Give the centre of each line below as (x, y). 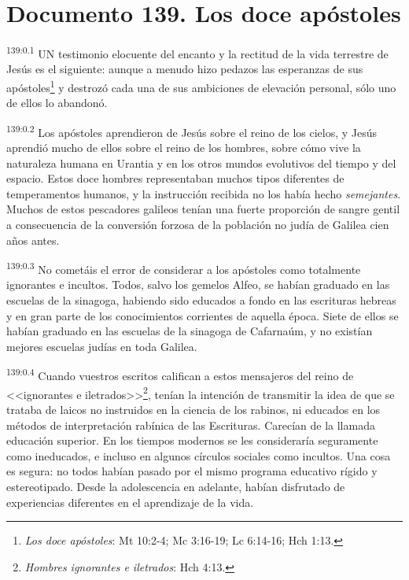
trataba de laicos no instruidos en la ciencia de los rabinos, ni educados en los (193, 409)
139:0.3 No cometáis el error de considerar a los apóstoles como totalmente (184, 268)
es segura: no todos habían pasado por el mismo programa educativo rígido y (192, 471)
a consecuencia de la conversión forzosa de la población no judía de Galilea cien (198, 225)
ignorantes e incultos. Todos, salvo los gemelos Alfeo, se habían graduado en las (198, 284)
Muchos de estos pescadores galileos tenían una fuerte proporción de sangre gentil (203, 209)
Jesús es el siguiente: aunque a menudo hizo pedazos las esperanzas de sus (185, 69)
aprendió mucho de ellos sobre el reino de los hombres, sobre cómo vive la (184, 148)
